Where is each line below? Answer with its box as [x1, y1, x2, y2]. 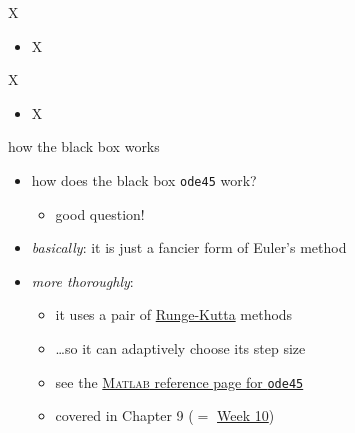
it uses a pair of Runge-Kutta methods [55, 304, 293, 325]
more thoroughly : [31, 270, 134, 291]
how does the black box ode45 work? [31, 169, 257, 190]
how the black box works [8, 136, 160, 157]
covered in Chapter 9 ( [55, 405, 194, 426]
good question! [55, 203, 145, 224]
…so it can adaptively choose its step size [55, 338, 306, 358]
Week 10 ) [217, 405, 275, 426]
